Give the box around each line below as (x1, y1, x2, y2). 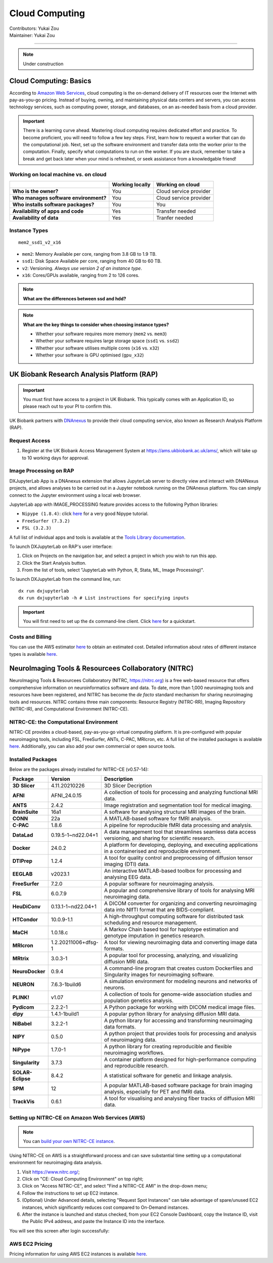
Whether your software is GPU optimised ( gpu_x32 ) (35, 352, 144, 358)
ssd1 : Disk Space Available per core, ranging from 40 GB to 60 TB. (22, 258, 162, 264)
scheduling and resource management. (104, 919, 198, 926)
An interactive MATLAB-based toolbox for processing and (104, 867, 242, 875)
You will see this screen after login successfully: (9, 1228, 110, 1234)
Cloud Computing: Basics (9, 76, 92, 85)
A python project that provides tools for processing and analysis (104, 1030, 257, 1037)
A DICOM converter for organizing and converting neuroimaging (104, 900, 257, 907)
